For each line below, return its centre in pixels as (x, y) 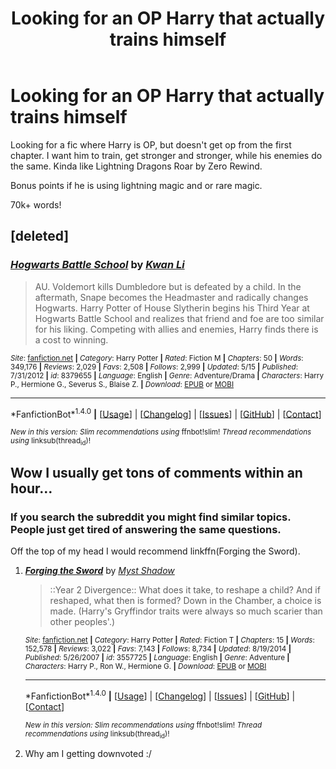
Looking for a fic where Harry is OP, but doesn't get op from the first (151, 144)
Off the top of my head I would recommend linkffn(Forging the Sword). (155, 551)
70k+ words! (36, 204)
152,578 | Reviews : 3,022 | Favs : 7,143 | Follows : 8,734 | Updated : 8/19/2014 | (158, 649)
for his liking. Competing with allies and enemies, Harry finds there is (176, 329)
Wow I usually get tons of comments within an (156, 473)
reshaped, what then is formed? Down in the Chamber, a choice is (185, 601)
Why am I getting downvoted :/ (88, 754)
